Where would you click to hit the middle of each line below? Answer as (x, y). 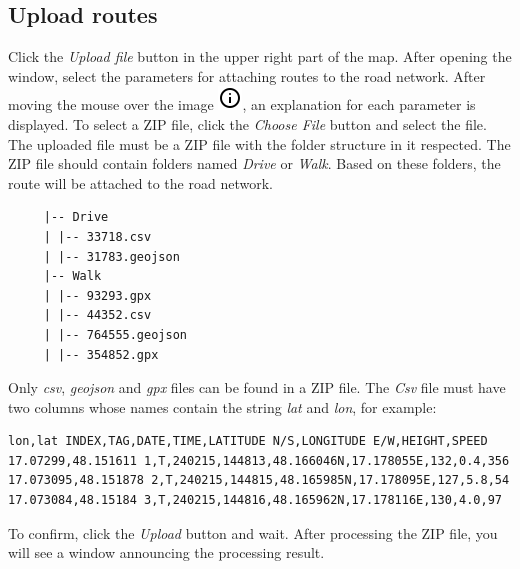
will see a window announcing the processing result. (166, 552)
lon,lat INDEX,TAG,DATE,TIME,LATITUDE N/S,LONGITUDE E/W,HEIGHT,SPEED (248, 441)
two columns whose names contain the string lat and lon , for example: (222, 406)
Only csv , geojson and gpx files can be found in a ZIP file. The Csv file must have (257, 387)
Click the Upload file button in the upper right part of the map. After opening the (260, 56)
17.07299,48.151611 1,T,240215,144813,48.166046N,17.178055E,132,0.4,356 (259, 460)
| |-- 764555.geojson (115, 334)
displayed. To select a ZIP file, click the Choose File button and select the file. (247, 123)
